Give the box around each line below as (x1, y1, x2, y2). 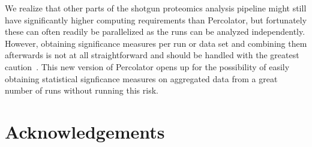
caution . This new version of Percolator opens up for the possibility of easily (5, 60, 290, 73)
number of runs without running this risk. (5, 84, 158, 97)
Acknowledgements (5, 119, 165, 143)
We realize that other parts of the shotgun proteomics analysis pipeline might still (5, 2, 307, 14)
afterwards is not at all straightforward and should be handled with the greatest (5, 49, 299, 61)
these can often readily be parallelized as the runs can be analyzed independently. (5, 25, 305, 38)
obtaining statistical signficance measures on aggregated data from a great (5, 72, 278, 85)
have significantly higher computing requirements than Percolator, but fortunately (5, 13, 307, 26)
